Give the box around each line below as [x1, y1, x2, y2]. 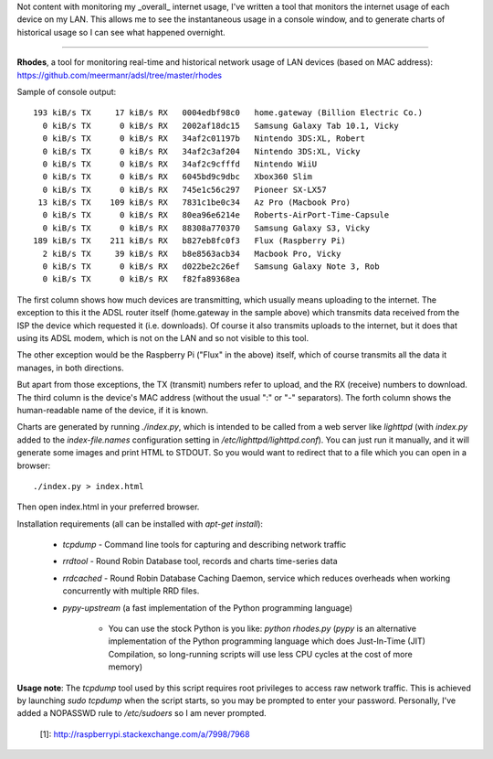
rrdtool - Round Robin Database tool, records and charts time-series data [62, 556, 338, 567]
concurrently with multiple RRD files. [62, 585, 200, 596]
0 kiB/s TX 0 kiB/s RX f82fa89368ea [42, 274, 241, 284]
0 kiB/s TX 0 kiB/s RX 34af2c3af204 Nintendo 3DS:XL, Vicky [42, 146, 361, 156]
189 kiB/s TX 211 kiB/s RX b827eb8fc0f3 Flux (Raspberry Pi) [33, 236, 346, 246]
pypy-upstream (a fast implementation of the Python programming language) [62, 602, 353, 613]
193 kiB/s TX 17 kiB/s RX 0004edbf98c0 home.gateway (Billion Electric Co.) [33, 108, 424, 118]
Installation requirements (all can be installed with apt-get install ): [16, 518, 264, 529]
